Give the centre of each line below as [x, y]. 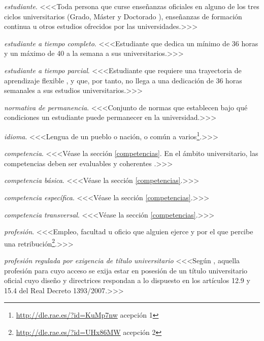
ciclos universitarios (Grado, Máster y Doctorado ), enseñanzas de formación [123, 16]
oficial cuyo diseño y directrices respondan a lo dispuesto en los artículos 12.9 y [127, 280]
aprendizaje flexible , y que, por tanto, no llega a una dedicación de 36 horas [123, 80]
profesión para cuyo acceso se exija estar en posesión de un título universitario [126, 270]
